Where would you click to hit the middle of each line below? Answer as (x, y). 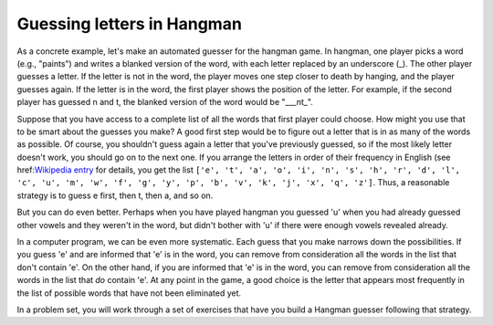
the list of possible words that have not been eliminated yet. (129, 293)
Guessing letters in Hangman (129, 24)
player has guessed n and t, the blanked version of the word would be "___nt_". (165, 102)
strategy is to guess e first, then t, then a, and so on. (115, 195)
